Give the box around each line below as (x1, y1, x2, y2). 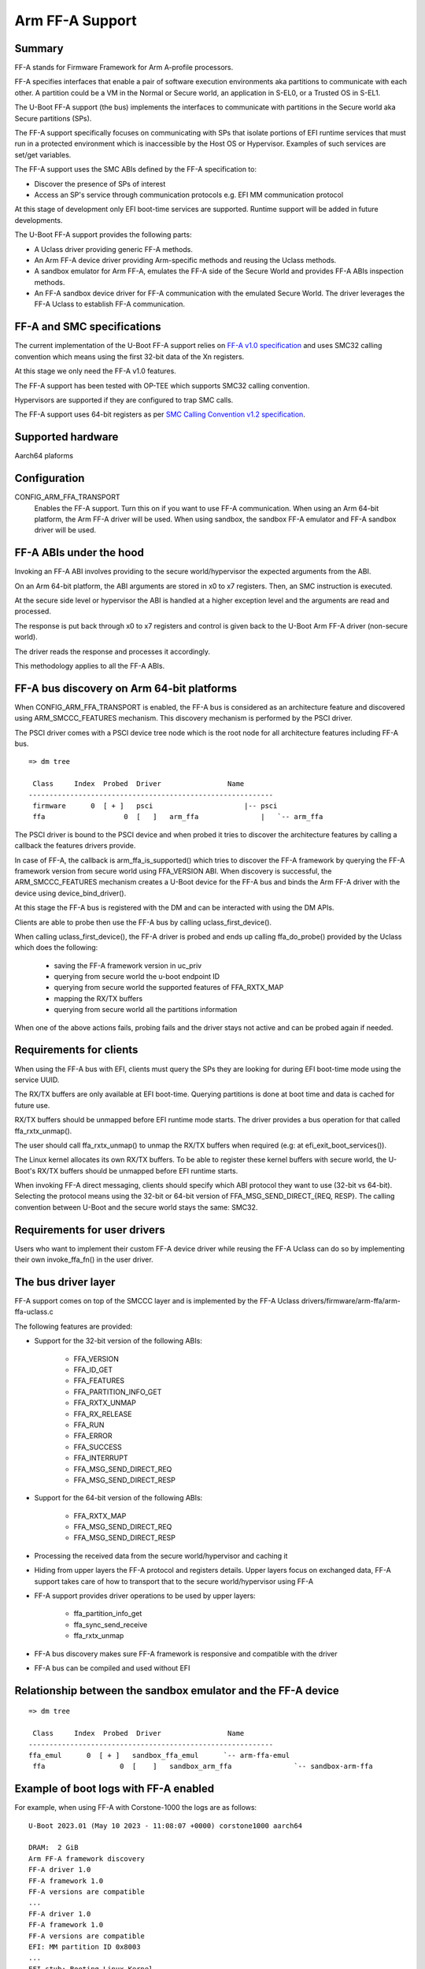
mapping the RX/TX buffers (54, 993, 143, 1003)
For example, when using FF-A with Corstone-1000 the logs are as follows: (14, 1803, 257, 1812)
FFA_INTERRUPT (73, 1453, 128, 1463)
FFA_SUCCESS (73, 1442, 122, 1452)
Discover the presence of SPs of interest (34, 179, 166, 188)
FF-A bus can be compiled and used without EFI (34, 1663, 190, 1673)
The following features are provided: (14, 1322, 133, 1331)
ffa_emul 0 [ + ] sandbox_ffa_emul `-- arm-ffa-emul (28, 1751, 290, 1759)
